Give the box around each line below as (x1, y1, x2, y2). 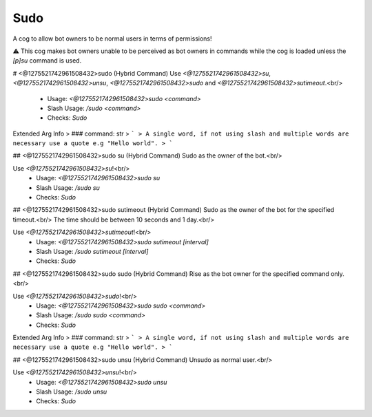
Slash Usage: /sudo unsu (36, 387, 107, 396)
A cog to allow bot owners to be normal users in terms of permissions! (12, 34, 212, 43)
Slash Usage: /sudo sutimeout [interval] (36, 247, 149, 255)
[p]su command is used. (12, 56, 82, 65)
